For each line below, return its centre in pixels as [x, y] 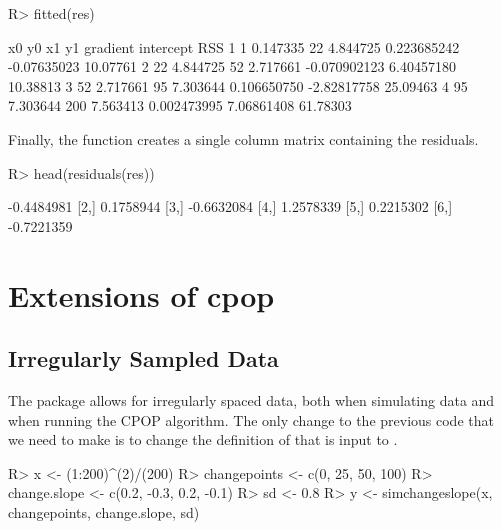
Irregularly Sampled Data [143, 358]
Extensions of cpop [141, 294]
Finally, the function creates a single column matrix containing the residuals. [243, 138]
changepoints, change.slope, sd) [104, 511]
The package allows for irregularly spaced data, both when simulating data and [251, 399]
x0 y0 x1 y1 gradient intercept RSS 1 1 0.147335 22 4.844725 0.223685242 [234, 46]
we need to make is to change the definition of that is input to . [203, 439]
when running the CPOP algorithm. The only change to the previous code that [251, 419]
